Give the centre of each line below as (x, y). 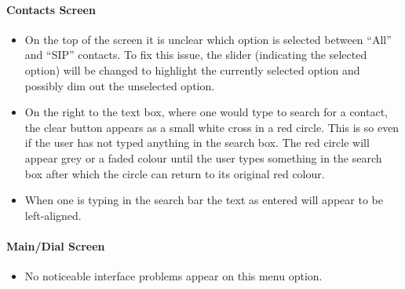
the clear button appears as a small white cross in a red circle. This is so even (212, 127)
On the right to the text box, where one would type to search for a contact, (206, 112)
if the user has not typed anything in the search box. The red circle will (197, 143)
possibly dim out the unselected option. (120, 85)
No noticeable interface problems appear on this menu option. (173, 276)
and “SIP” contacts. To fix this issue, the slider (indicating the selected (196, 55)
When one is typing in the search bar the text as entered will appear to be (204, 200)
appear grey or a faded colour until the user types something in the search (203, 157)
